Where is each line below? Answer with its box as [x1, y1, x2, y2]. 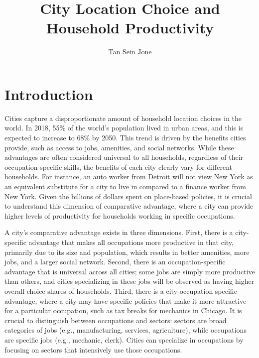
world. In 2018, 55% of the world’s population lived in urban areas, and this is [4, 122, 244, 133]
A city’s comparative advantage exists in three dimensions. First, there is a [4, 227, 233, 238]
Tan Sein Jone [108, 46, 152, 57]
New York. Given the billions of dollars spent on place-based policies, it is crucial [4, 191, 252, 201]
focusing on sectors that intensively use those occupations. [4, 344, 182, 355]
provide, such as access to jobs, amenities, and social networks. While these [4, 142, 234, 152]
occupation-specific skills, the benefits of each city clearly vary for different [4, 161, 233, 172]
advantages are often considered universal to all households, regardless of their [4, 152, 244, 162]
